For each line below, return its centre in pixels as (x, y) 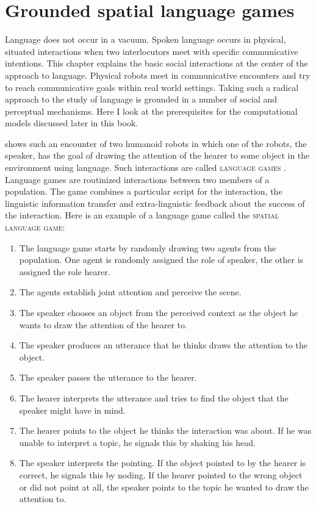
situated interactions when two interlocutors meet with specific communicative (152, 51)
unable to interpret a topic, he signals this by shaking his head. (137, 442)
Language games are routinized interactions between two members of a (137, 179)
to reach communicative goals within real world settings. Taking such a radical (152, 87)
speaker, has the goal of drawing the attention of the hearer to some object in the (157, 155)
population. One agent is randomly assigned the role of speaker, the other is (161, 260)
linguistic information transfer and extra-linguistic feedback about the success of (155, 203)
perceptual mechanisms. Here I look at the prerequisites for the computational (151, 111)
